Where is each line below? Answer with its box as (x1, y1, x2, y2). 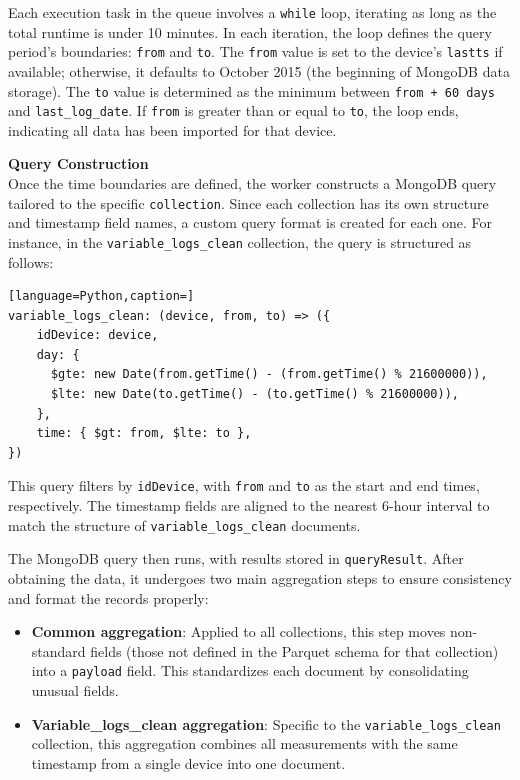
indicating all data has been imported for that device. (8, 119, 337, 140)
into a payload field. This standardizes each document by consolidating (31, 660, 469, 681)
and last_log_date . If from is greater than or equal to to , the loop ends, (8, 100, 459, 121)
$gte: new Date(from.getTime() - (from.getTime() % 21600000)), (50, 367, 488, 382)
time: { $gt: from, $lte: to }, (36, 426, 252, 441)
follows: (8, 251, 54, 272)
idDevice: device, (36, 328, 159, 343)
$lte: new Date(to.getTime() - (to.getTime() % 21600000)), (50, 387, 460, 402)
